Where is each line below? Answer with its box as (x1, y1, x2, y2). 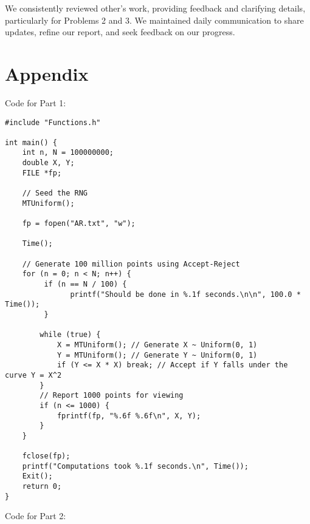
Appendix (5, 61, 89, 86)
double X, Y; (22, 158, 75, 168)
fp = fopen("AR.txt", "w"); (22, 219, 136, 228)
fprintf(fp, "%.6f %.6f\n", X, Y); (57, 411, 201, 420)
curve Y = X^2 (5, 370, 62, 379)
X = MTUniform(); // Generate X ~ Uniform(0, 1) (57, 340, 258, 349)
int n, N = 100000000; (22, 148, 114, 157)
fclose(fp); (22, 452, 71, 461)
